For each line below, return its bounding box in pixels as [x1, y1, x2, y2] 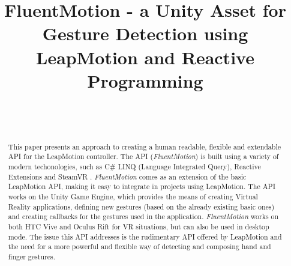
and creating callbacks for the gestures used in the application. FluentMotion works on [8, 211, 279, 222]
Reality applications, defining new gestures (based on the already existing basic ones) [8, 201, 275, 211]
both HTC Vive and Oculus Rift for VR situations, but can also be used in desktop [8, 221, 269, 231]
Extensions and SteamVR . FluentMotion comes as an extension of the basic [8, 171, 247, 181]
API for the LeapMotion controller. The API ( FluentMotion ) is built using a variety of [8, 151, 279, 162]
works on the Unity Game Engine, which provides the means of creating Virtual [8, 191, 258, 201]
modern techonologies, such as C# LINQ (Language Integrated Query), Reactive [8, 161, 261, 171]
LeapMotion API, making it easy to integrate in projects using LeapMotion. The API [8, 181, 275, 192]
